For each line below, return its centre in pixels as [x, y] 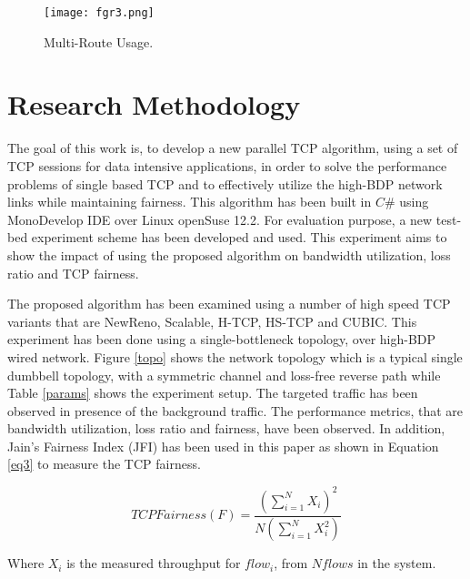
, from [291, 563]
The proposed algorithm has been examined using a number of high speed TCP [229, 304]
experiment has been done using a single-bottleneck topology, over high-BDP [222, 339]
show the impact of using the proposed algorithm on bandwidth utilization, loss [229, 254]
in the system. [397, 563]
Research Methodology [154, 104]
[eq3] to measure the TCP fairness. [104, 464]
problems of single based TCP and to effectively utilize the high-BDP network [225, 183]
